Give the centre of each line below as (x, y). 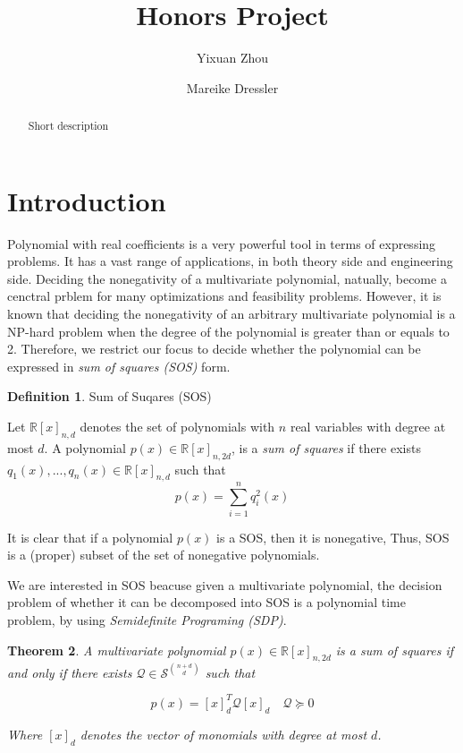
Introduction (87, 200)
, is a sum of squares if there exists (326, 447)
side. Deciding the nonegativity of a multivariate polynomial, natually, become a (227, 278)
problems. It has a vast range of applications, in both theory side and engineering (230, 261)
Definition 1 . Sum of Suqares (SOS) (109, 396)
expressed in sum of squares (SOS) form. (119, 366)
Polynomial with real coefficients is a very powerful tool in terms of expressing (222, 243)
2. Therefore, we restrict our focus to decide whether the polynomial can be (214, 349)
